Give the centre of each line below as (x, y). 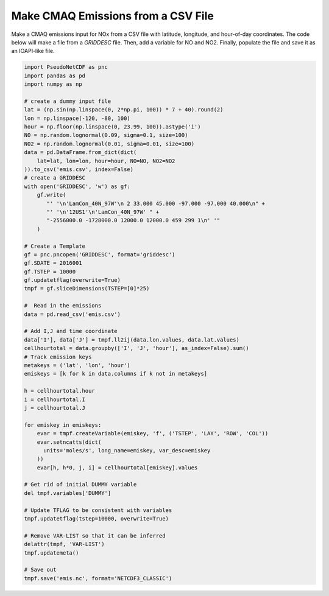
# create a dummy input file (68, 101)
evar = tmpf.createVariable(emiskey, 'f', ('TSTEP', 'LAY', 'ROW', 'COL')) (153, 433)
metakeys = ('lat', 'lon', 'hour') (77, 365)
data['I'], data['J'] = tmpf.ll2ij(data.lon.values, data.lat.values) (132, 340)
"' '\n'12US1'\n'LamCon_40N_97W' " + (103, 212)
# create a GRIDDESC (55, 178)
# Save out (40, 570)
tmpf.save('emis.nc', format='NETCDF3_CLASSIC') (98, 578)
